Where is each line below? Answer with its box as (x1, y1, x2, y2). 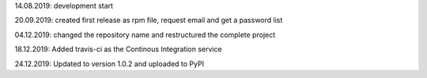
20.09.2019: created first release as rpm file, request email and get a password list (14, 16, 283, 25)
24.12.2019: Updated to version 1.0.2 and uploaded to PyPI (14, 59, 205, 69)
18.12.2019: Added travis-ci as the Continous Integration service (14, 44, 222, 54)
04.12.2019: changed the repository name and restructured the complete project (14, 30, 276, 39)
